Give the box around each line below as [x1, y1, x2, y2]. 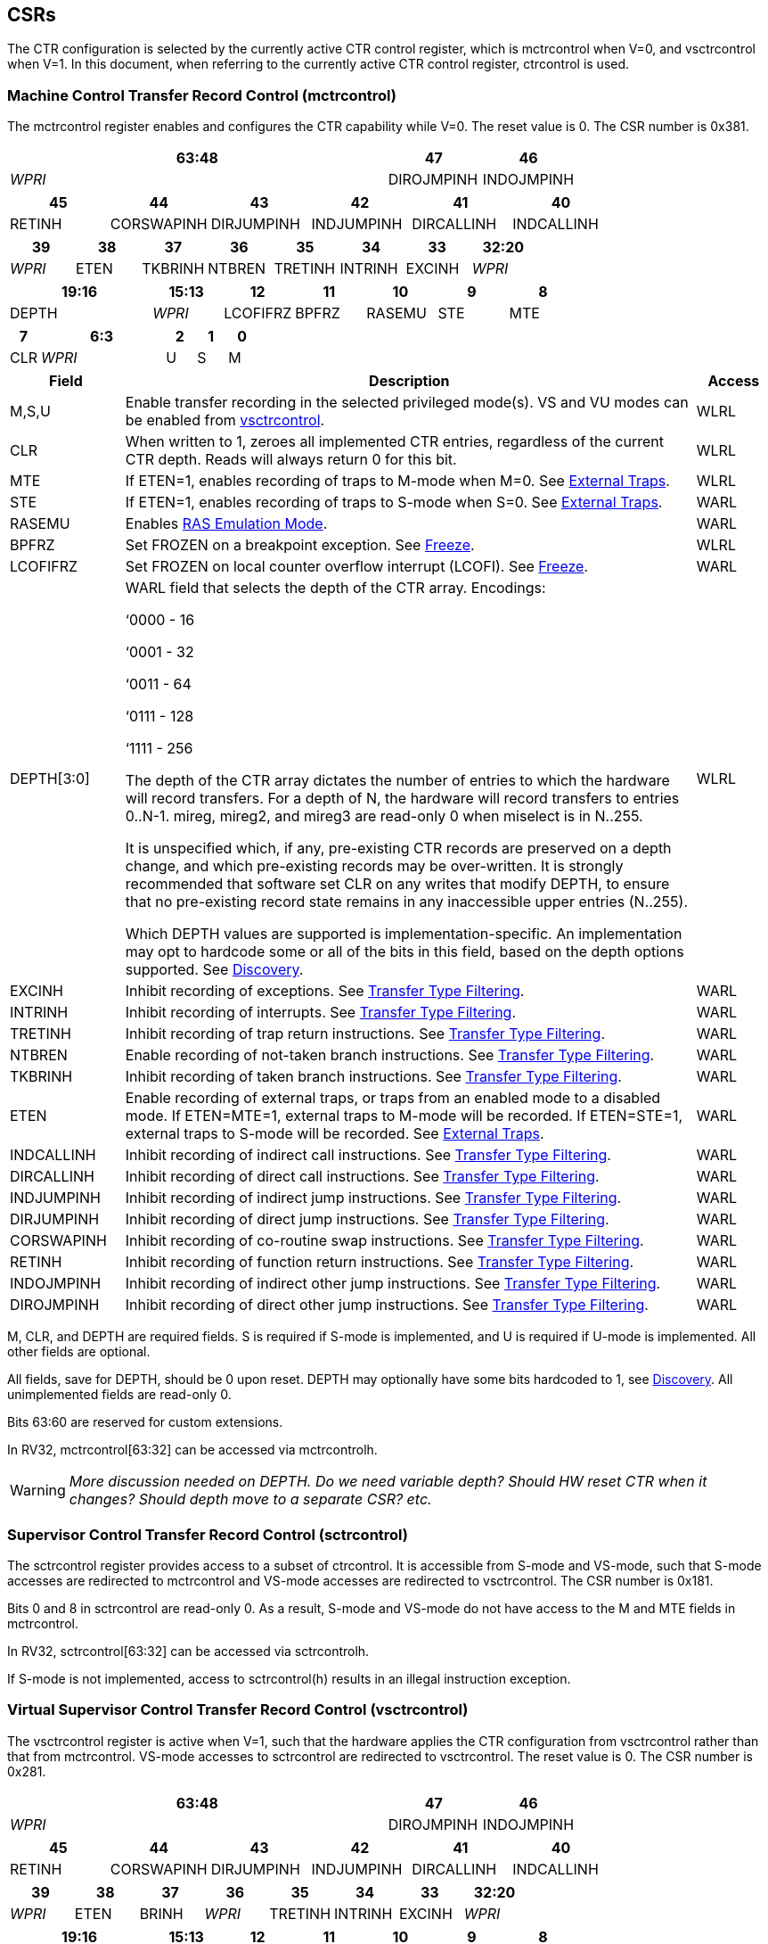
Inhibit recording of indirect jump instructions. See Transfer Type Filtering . [125, 1189, 622, 1207]
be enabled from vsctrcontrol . [125, 411, 325, 430]
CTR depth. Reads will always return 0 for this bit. [125, 450, 457, 469]
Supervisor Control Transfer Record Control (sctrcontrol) [7, 1525, 409, 1544]
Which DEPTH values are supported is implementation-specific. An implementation [125, 925, 682, 943]
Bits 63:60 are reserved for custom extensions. [7, 1414, 283, 1430]
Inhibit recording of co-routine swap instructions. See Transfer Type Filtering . [125, 1231, 644, 1250]
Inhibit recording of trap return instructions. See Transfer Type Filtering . [125, 1025, 605, 1043]
